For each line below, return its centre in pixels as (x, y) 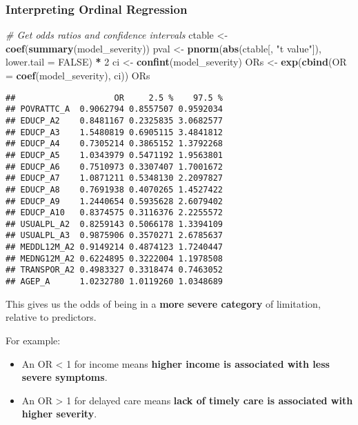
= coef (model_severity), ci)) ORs (78, 75)
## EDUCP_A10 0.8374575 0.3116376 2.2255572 (114, 213)
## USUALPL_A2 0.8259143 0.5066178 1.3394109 (114, 224)
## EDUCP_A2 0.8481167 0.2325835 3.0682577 (114, 120)
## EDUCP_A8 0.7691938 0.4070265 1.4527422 (114, 189)
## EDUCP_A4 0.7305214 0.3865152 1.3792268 (114, 144)
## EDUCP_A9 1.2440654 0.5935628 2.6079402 (114, 201)
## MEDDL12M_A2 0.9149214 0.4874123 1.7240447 (114, 247)
